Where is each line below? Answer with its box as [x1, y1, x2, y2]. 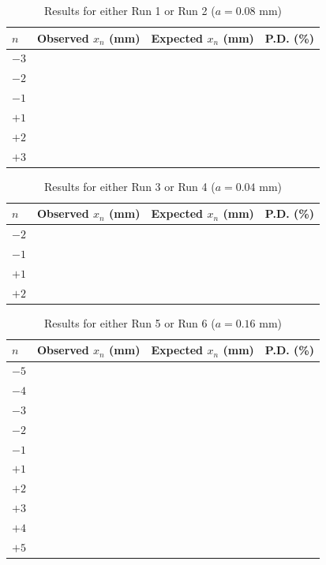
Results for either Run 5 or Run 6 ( [43, 314, 215, 331]
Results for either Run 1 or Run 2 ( [43, 2, 215, 18]
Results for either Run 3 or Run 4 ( [43, 178, 215, 194]
